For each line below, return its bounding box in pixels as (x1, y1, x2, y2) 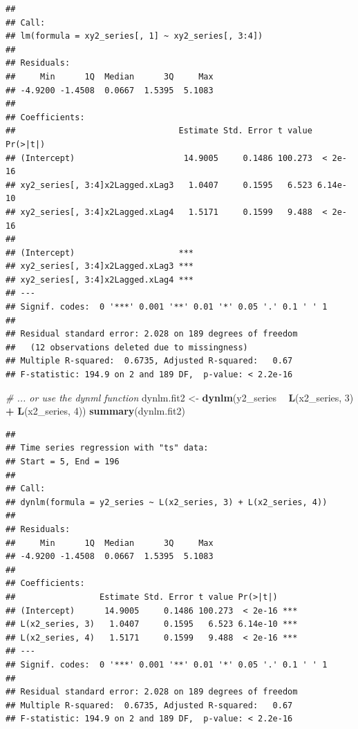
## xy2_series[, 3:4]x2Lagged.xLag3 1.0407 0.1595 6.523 (6, 180, 312, 190)
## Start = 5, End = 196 (6, 457, 120, 466)
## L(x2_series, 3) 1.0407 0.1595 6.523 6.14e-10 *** (6, 619, 298, 629)
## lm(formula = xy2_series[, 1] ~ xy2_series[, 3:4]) (6, 31, 263, 41)
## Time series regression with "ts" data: (6, 443, 209, 453)
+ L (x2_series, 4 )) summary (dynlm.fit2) (6, 404, 185, 418)
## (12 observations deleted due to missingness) (6, 342, 248, 352)
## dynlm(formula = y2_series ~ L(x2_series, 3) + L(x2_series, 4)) (6, 497, 328, 507)
